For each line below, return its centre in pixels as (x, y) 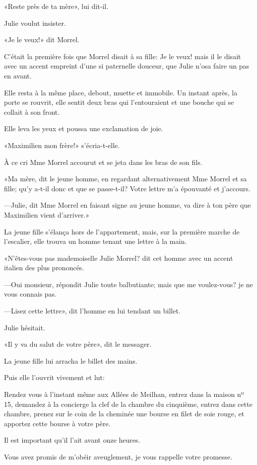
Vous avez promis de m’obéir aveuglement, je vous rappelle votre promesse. (118, 457)
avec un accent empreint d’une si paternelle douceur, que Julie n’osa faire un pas (127, 66)
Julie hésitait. (25, 327)
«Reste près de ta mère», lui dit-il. (56, 6)
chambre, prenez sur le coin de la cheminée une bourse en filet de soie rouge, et (124, 414)
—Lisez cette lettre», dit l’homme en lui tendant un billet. (92, 311)
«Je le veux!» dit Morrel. (42, 39)
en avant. (18, 75)
